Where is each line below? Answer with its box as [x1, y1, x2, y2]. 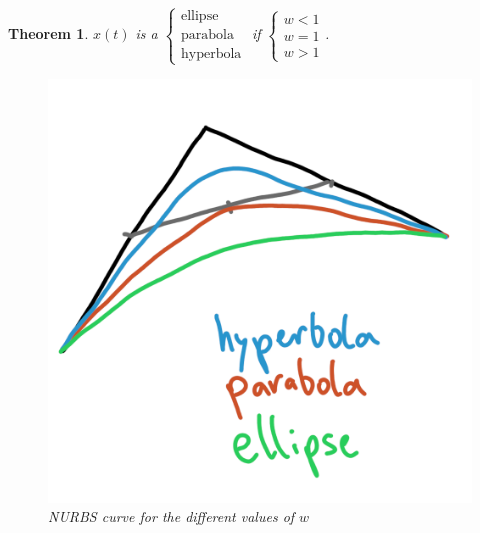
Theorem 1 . [8, 23, 89, 44]
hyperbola [180, 47, 242, 62]
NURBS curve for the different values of [48, 506, 295, 527]
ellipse [180, 9, 219, 24]
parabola [180, 28, 234, 43]
